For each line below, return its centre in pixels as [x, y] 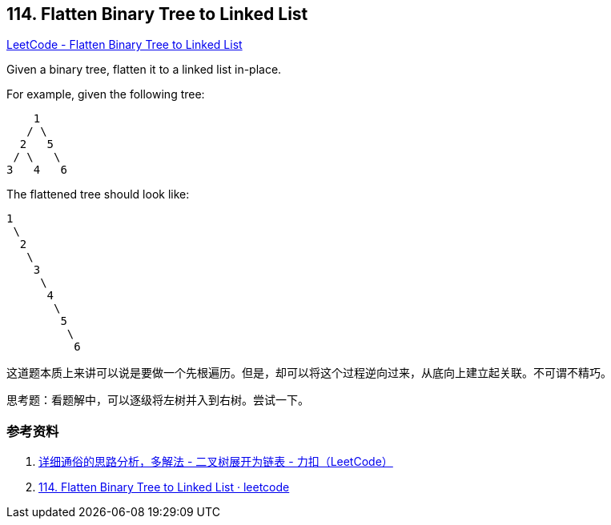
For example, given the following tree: [106, 94]
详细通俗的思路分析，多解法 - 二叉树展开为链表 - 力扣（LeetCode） [216, 462]
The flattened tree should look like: [98, 194]
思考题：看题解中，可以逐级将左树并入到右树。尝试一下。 [158, 400]
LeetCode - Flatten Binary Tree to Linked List [125, 45]
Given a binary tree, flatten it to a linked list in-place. [144, 70]
